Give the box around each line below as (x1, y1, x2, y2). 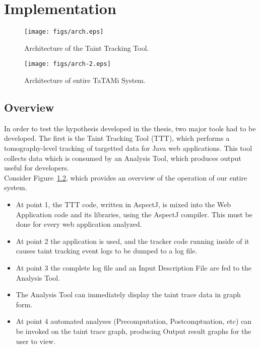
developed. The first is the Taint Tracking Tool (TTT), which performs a (4, 133, 230, 143)
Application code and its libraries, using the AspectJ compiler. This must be (16, 209, 252, 219)
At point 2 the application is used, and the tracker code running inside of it (16, 235, 249, 246)
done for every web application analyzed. (16, 219, 142, 229)
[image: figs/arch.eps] (24, 28, 104, 36)
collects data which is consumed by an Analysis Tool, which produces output (4, 152, 241, 163)
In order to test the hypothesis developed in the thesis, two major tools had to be (4, 123, 256, 133)
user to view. (16, 335, 56, 346)
